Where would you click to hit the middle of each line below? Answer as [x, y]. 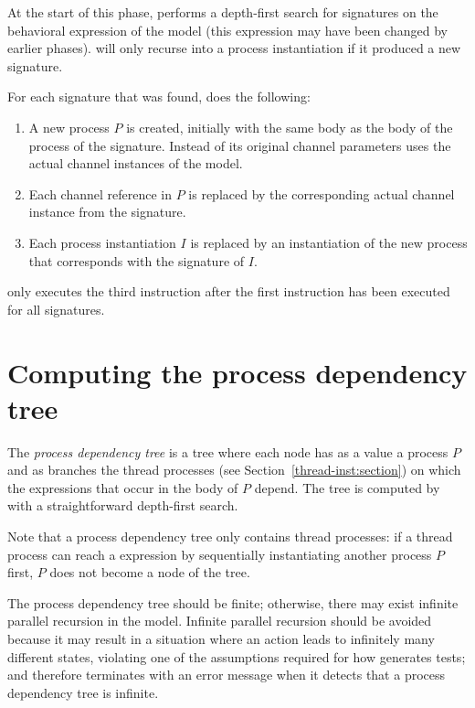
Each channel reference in [100, 193]
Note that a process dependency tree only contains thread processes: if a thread [230, 536]
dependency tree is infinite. [83, 692]
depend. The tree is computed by [347, 487]
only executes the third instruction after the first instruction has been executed [229, 291]
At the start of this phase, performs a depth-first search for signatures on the [223, 12]
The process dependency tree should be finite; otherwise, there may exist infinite [233, 602]
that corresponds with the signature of [137, 260]
